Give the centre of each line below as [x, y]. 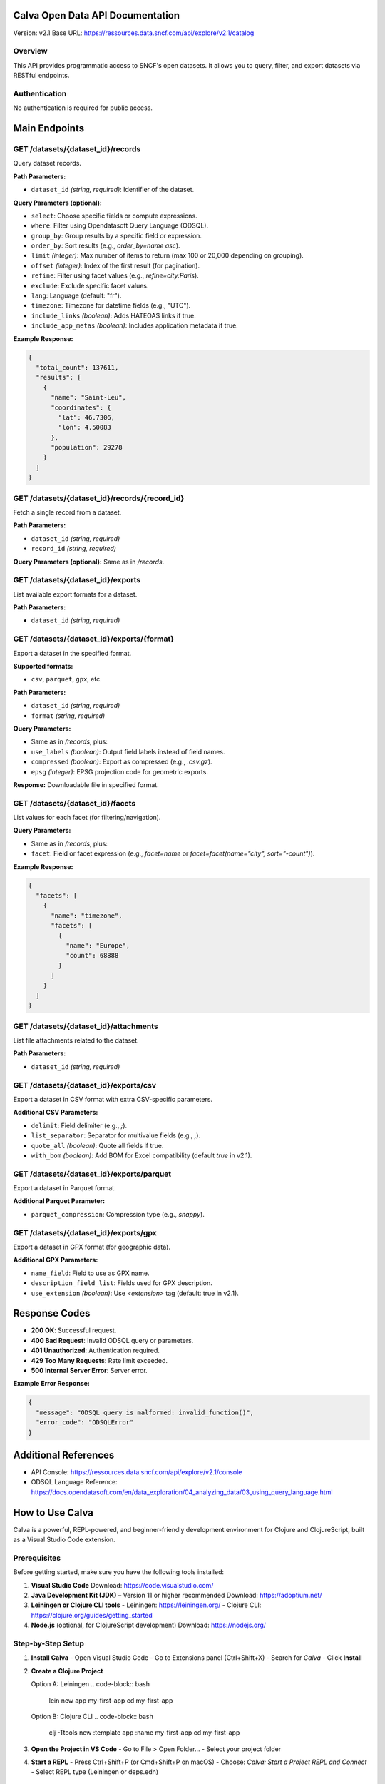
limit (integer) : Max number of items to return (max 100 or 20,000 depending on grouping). [168, 255]
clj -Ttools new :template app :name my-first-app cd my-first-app [144, 1733]
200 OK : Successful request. [74, 1330]
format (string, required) [68, 715]
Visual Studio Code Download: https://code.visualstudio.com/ [122, 1585]
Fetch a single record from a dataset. [67, 512]
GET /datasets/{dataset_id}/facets [75, 803]
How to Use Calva [53, 1512]
